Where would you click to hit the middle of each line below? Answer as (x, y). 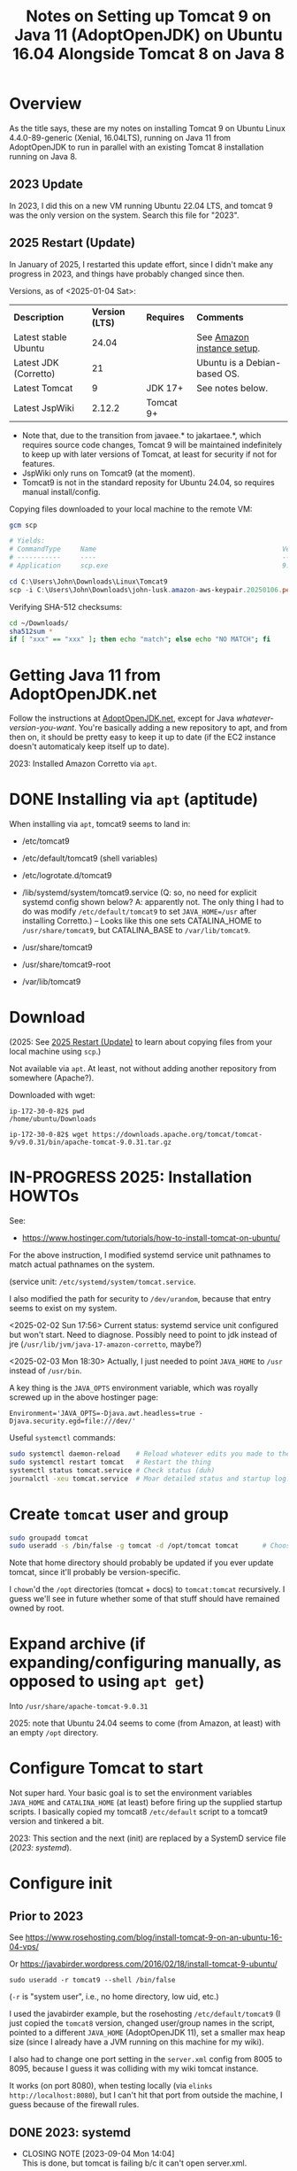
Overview (46, 104)
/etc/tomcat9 (46, 841)
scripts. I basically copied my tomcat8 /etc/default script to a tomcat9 (138, 1812)
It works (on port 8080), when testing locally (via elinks (111, 2086)
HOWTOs (44, 1196)
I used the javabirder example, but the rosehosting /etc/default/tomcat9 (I (145, 2014)
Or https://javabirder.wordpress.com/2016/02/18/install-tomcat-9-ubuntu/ (143, 1964)
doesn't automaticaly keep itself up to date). (89, 746)
